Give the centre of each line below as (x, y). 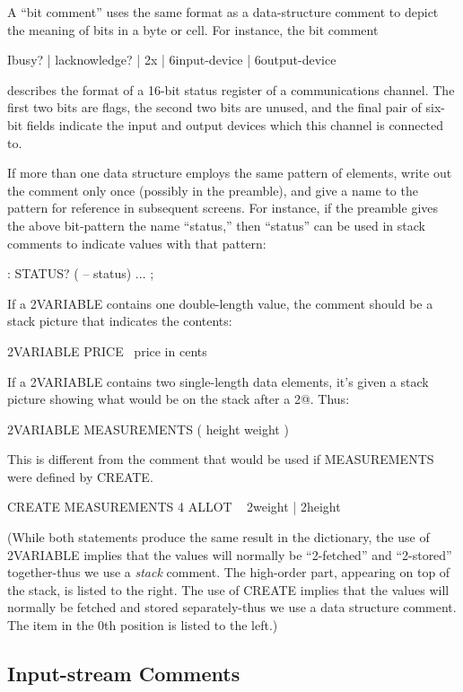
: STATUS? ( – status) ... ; (81, 273)
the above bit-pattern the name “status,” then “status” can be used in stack (216, 225)
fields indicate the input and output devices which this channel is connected (235, 124)
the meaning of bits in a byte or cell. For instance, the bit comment (193, 29)
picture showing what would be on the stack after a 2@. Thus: (179, 399)
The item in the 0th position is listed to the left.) (143, 625)
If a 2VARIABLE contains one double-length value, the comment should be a (220, 303)
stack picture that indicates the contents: (120, 321)
